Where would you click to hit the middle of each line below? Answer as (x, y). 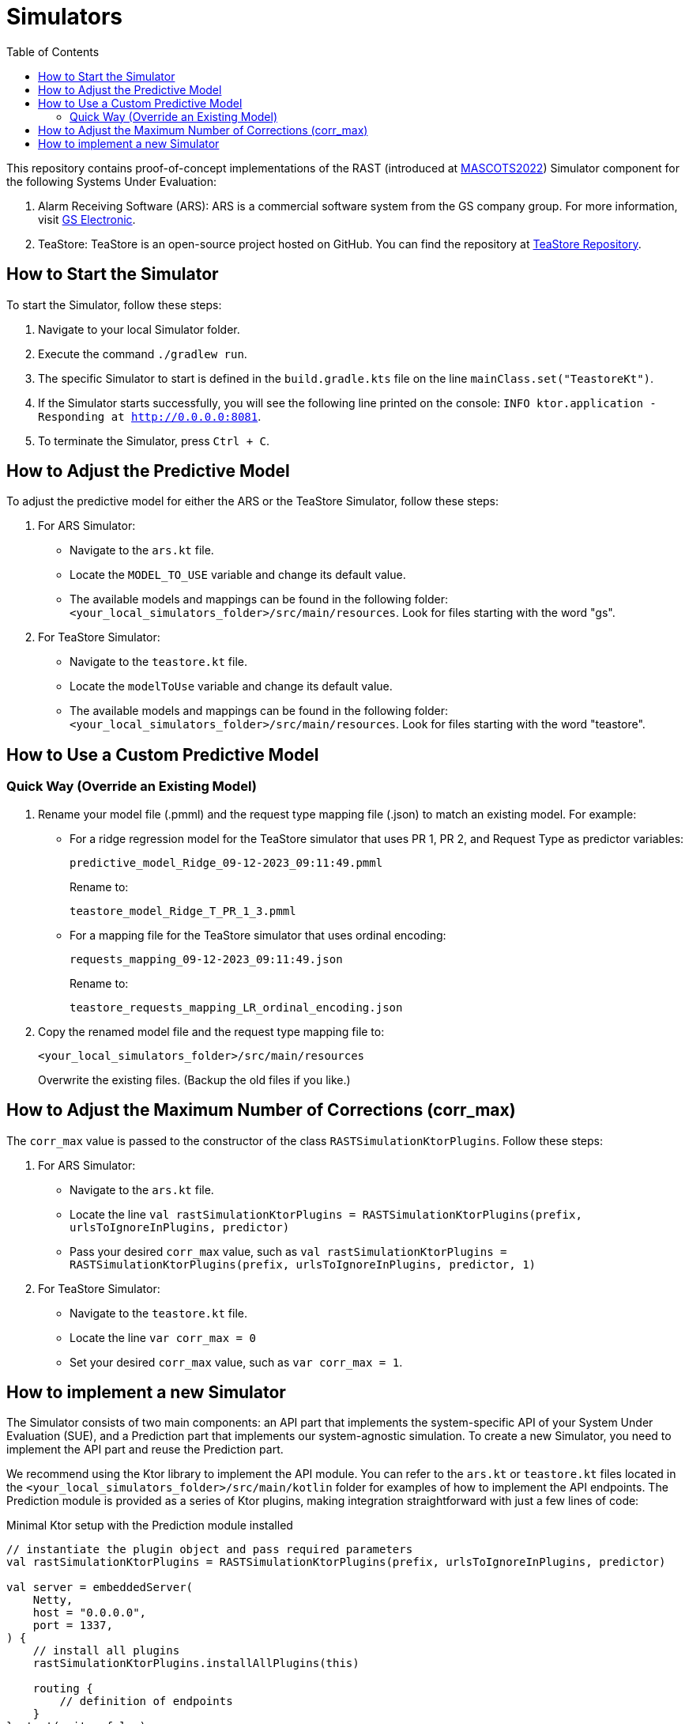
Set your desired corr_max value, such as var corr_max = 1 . (236, 1362)
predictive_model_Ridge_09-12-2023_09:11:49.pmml (226, 862)
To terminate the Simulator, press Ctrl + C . (154, 440)
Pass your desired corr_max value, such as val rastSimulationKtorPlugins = (288, 1251)
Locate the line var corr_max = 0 (163, 1337)
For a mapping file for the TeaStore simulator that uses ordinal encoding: (258, 935)
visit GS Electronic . (87, 219)
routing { (63, 1689)
